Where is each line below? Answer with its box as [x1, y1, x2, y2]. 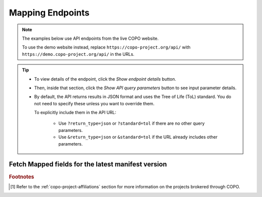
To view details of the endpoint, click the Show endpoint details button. [34, 76, 177, 82]
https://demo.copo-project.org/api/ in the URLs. [22, 51, 134, 57]
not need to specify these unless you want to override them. [34, 100, 155, 106]
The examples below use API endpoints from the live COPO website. [22, 35, 159, 41]
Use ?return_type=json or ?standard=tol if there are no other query [58, 120, 205, 126]
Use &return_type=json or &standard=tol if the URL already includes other [58, 134, 218, 140]
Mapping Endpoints [9, 7, 90, 18]
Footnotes [9, 173, 34, 180]
